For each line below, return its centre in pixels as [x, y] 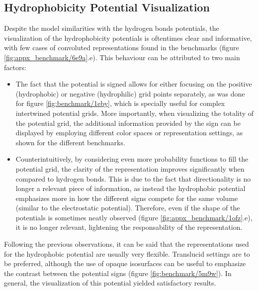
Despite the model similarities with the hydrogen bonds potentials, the [112, 28]
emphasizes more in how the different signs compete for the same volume [127, 198]
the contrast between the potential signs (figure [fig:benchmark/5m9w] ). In [118, 273]
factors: [15, 67]
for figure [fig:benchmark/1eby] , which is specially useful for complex [120, 103]
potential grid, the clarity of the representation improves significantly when [130, 168]
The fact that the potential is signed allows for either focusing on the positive [134, 84]
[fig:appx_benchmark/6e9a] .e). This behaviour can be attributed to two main [122, 57]
